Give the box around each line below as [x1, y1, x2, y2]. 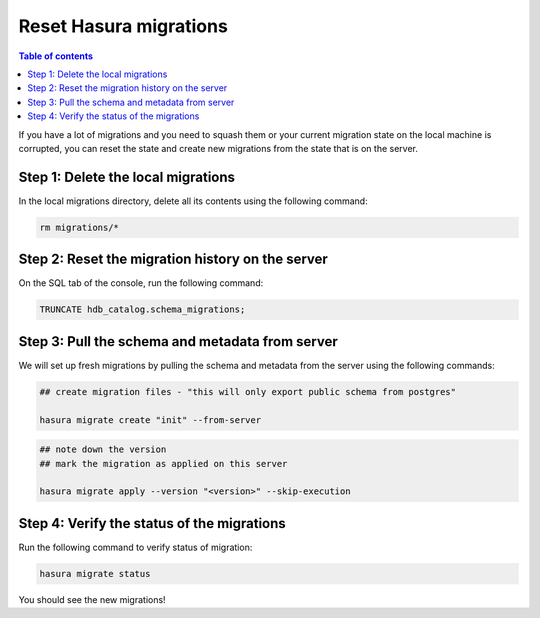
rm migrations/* [39, 221, 120, 233]
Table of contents [18, 50, 94, 62]
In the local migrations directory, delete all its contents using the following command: [18, 195, 369, 207]
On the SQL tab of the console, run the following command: [18, 277, 264, 289]
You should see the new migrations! [18, 593, 166, 605]
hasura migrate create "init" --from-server [39, 414, 262, 425]
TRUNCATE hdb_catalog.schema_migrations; [39, 304, 246, 315]
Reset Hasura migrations [18, 15, 229, 37]
